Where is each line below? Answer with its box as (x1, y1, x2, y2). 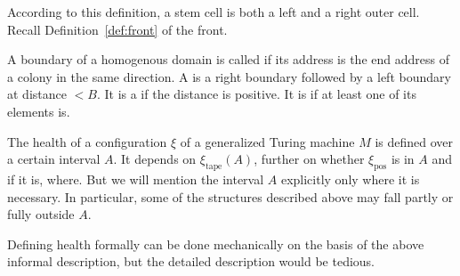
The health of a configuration (7, 132, 167, 150)
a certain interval (7, 150, 101, 168)
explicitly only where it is (280, 169, 420, 188)
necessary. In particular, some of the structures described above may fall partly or (7, 187, 454, 206)
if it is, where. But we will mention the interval (7, 169, 264, 188)
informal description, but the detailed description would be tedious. (7, 252, 375, 271)
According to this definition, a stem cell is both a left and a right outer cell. (7, 3, 420, 20)
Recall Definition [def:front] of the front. (7, 20, 228, 38)
